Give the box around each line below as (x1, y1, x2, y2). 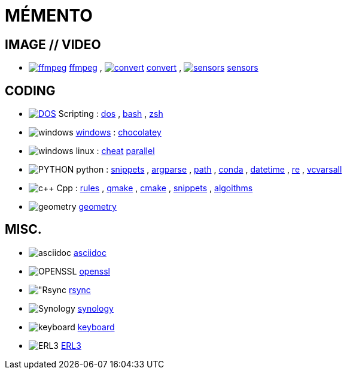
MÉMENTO (5, 5, 93, 26)
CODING (5, 83, 56, 98)
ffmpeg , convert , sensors (69, 62, 258, 73)
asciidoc (73, 247, 106, 258)
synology (77, 303, 114, 313)
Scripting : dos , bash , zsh (58, 108, 163, 119)
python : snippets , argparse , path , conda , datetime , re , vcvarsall (76, 164, 342, 175)
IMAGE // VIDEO (5, 37, 101, 52)
